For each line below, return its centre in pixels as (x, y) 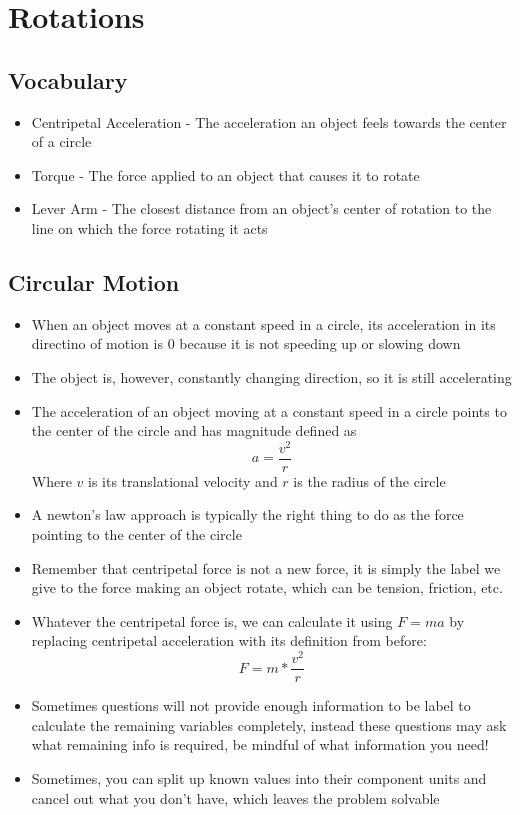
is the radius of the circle (369, 480)
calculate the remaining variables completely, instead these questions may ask (269, 724)
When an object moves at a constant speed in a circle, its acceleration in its (263, 323)
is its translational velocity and (183, 480)
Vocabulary (68, 79)
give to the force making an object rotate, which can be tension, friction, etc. (267, 587)
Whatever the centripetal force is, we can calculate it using (212, 620)
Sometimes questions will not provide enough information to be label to (251, 705)
